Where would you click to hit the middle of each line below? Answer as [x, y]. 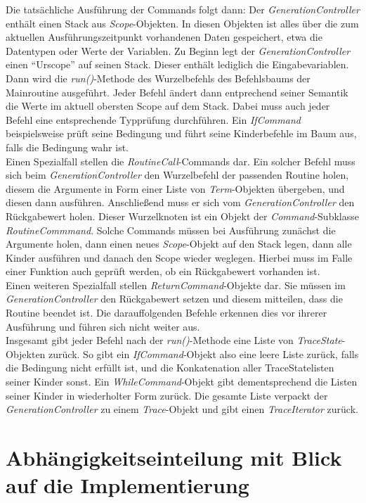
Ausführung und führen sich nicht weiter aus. [103, 326]
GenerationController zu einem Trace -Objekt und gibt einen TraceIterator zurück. [182, 409]
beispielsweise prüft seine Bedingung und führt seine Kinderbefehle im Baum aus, [181, 133]
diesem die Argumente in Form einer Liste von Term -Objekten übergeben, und [175, 188]
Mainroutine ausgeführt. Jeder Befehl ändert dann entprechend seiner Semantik [177, 92]
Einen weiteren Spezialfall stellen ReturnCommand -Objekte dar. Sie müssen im [176, 285]
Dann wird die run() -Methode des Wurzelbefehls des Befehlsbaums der [158, 78]
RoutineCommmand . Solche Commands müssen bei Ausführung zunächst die [171, 230]
